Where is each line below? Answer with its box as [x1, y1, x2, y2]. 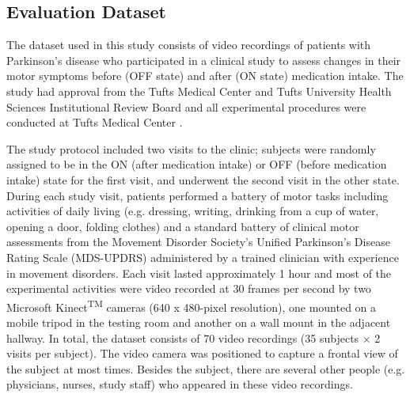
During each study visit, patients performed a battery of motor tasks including [6, 187, 389, 203]
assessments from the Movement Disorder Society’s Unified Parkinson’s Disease [6, 233, 390, 250]
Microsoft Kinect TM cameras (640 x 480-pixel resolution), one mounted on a [6, 296, 377, 315]
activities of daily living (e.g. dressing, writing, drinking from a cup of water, [6, 203, 379, 219]
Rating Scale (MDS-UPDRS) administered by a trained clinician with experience [6, 248, 399, 265]
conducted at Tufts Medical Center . [6, 114, 183, 131]
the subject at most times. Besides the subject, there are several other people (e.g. [6, 360, 405, 377]
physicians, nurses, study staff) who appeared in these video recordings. [6, 376, 353, 392]
